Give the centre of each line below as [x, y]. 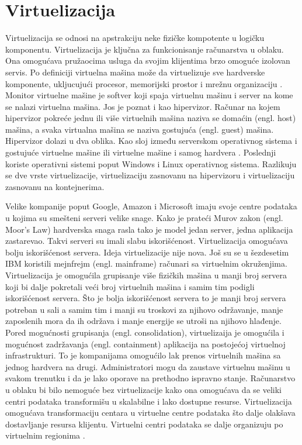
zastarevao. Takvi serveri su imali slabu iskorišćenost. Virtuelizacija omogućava [147, 241]
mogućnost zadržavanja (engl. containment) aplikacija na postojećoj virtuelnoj [145, 344]
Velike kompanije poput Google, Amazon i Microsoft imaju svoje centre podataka [151, 206]
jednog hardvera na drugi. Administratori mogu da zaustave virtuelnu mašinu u [148, 366]
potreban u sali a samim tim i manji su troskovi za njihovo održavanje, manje [144, 309]
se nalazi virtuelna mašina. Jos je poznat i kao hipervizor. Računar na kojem [143, 106]
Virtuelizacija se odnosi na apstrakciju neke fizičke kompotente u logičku [135, 38]
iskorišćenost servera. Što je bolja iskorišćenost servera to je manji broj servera [146, 298]
